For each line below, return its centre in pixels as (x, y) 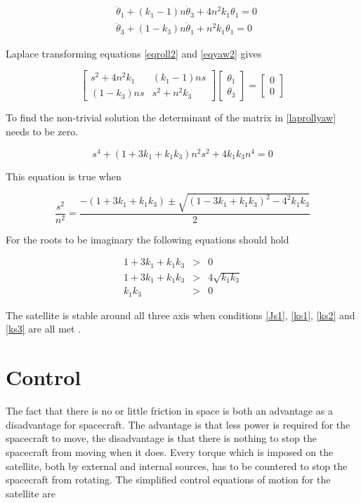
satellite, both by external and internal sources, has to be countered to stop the (177, 465)
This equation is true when (64, 176)
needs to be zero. (42, 131)
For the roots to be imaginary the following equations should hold (147, 239)
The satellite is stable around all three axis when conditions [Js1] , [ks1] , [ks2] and (180, 315)
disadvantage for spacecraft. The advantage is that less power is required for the (178, 424)
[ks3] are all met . (44, 329)
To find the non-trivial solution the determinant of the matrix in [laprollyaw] (171, 118)
